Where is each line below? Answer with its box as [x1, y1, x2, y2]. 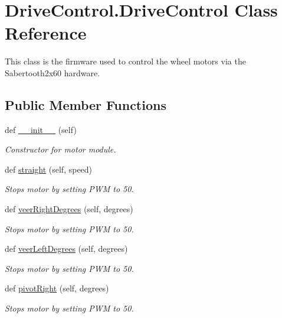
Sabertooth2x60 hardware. [5, 66, 100, 79]
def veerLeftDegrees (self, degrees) [5, 242, 128, 255]
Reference [5, 21, 87, 45]
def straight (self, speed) [5, 163, 93, 175]
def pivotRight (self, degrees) [5, 282, 109, 294]
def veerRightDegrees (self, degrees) [5, 203, 133, 215]
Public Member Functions [5, 95, 166, 113]
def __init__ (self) [5, 123, 77, 135]
